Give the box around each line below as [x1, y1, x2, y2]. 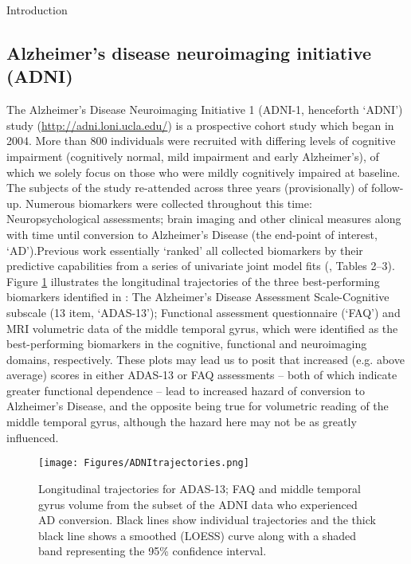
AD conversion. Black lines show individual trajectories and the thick [38, 511, 376, 528]
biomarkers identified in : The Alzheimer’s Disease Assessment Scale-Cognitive [6, 288, 389, 305]
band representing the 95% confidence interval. [38, 542, 267, 559]
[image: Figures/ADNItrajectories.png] [38, 457, 249, 469]
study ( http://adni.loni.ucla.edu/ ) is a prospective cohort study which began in [6, 116, 394, 133]
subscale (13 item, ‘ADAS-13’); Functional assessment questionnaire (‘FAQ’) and [6, 304, 401, 320]
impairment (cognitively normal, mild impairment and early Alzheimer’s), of [6, 147, 379, 164]
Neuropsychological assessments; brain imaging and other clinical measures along [6, 210, 401, 227]
